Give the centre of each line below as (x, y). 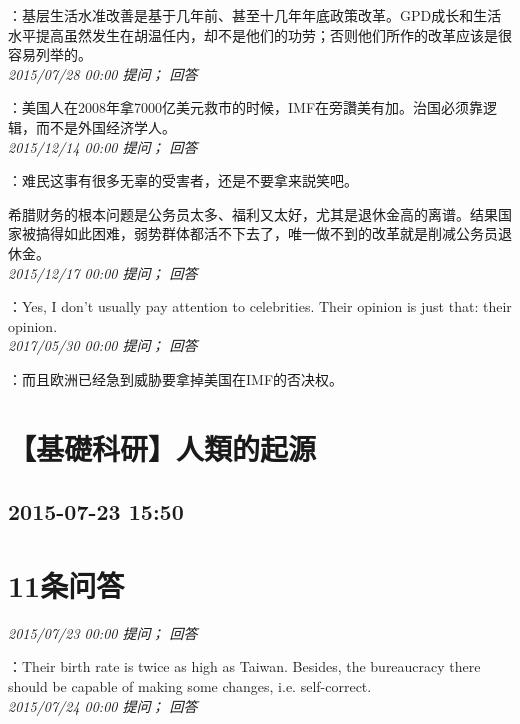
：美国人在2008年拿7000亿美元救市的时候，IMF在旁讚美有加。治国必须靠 (246, 107)
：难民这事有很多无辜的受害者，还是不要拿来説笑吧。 (183, 180)
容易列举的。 (50, 54)
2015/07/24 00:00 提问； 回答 (103, 705)
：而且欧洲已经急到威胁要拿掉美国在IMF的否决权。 (176, 378)
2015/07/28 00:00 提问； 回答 (103, 73)
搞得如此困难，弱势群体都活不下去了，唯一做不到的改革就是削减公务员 (266, 233)
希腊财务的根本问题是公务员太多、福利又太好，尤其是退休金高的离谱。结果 (253, 213)
